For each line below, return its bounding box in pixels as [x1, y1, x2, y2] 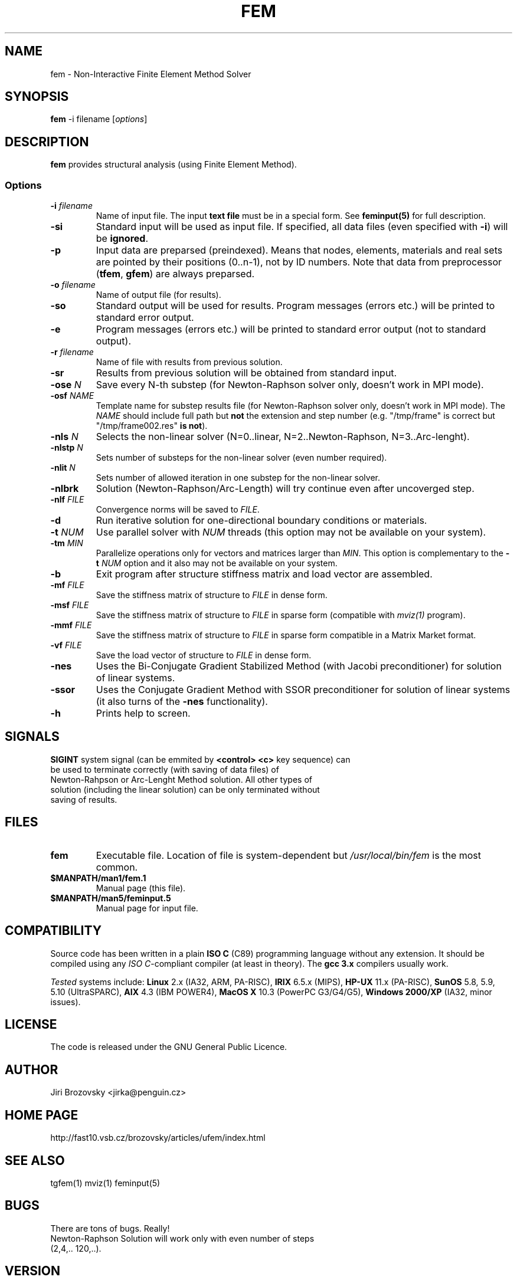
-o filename [50, 280, 96, 290]
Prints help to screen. [96, 707, 191, 720]
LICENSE [5, 1016, 57, 1032]
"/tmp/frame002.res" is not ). [96, 421, 208, 431]
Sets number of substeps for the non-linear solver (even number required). [96, 452, 387, 463]
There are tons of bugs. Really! [50, 1223, 170, 1233]
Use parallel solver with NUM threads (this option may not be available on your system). [96, 526, 486, 539]
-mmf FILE [50, 620, 92, 631]
